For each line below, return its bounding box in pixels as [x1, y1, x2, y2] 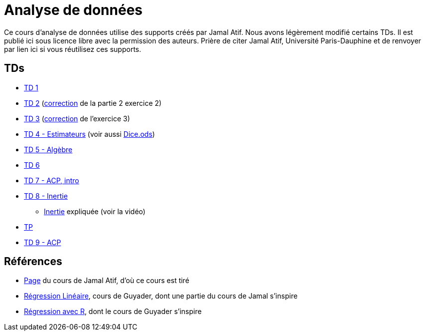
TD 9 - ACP [24, 238, 61, 247]
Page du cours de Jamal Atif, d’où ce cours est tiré [24, 276, 189, 285]
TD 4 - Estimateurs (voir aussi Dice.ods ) [24, 129, 155, 138]
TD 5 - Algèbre [24, 145, 73, 154]
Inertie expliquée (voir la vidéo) [44, 207, 145, 216]
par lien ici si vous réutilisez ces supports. [4, 44, 142, 53]
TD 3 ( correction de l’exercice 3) [24, 114, 130, 123]
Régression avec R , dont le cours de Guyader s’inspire [24, 307, 202, 316]
